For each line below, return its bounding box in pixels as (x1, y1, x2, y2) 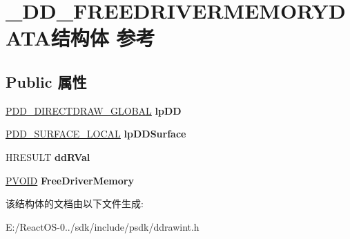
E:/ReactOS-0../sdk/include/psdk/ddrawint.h (6, 219, 200, 233)
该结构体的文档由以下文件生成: (6, 196, 144, 211)
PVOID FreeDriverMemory (6, 173, 134, 187)
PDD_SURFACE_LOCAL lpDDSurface (6, 126, 186, 141)
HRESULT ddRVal (6, 149, 90, 164)
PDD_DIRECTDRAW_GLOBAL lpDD (6, 103, 182, 117)
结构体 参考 (50, 23, 155, 52)
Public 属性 (6, 70, 87, 92)
